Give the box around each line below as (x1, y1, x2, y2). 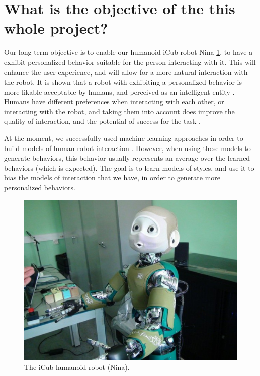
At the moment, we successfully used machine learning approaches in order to (4, 133, 243, 143)
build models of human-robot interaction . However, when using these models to (4, 142, 251, 153)
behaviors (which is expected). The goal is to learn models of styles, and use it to (4, 162, 254, 173)
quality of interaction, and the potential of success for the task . (4, 116, 201, 126)
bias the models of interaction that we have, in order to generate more (4, 172, 221, 183)
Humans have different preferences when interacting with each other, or (4, 96, 224, 107)
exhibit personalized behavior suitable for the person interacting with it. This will (4, 56, 256, 67)
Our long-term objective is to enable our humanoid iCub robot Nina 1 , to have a (4, 47, 253, 57)
